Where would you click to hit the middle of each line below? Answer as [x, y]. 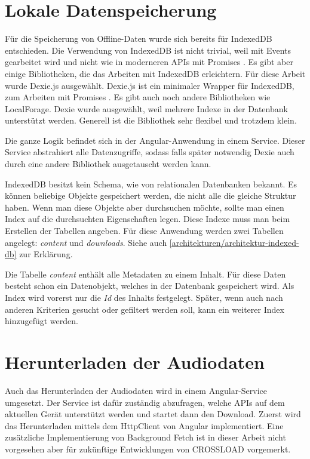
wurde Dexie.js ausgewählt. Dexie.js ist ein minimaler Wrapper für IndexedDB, [150, 85]
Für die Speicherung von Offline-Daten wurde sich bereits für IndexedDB [139, 38]
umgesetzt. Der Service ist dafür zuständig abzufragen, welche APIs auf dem [145, 402]
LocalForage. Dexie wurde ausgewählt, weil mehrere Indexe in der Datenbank [146, 108]
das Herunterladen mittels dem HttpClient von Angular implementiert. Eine [144, 425]
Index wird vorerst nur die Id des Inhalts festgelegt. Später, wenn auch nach [144, 297]
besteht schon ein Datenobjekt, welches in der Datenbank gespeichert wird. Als [150, 286]
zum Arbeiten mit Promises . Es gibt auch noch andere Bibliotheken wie [138, 97]
